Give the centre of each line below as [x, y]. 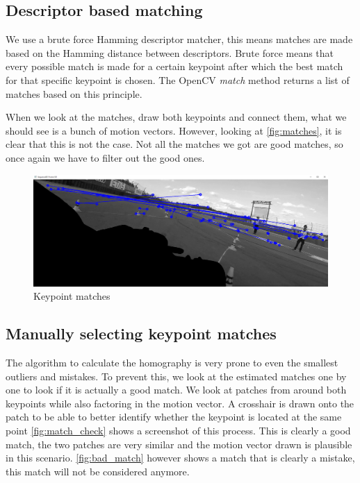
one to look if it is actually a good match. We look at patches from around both [176, 390]
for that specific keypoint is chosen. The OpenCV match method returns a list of [178, 79]
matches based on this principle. [74, 93]
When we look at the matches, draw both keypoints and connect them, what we [176, 117]
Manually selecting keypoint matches [141, 333]
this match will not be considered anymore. [98, 471]
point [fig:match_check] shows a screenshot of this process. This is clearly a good [178, 430]
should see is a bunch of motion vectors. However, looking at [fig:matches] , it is [174, 130]
